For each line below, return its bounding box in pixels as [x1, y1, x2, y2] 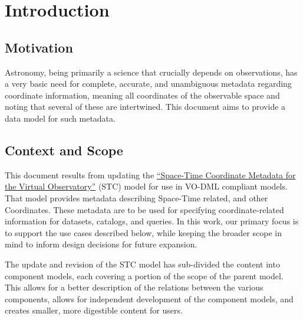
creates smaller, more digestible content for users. [5, 304, 183, 316]
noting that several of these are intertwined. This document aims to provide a [5, 100, 286, 113]
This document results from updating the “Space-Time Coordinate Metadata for [5, 168, 296, 181]
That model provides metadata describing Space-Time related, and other [5, 191, 268, 204]
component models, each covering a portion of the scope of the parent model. [5, 269, 284, 282]
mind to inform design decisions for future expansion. [5, 238, 197, 250]
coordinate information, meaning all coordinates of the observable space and [5, 89, 280, 101]
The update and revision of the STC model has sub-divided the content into [5, 257, 280, 270]
